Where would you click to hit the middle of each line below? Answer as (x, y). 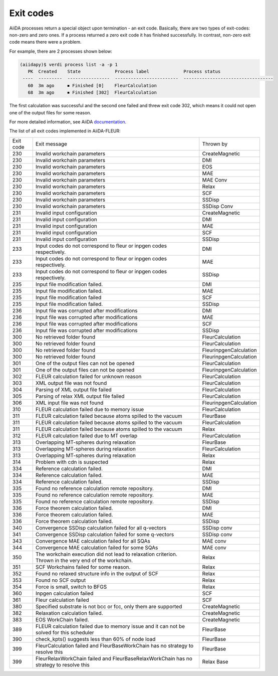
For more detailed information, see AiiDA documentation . (68, 122)
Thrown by (215, 144)
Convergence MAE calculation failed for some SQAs (97, 548)
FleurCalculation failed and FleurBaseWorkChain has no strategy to (114, 645)
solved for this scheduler (65, 632)
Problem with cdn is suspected (72, 462)
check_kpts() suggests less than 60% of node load (95, 639)
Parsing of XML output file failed (74, 390)
